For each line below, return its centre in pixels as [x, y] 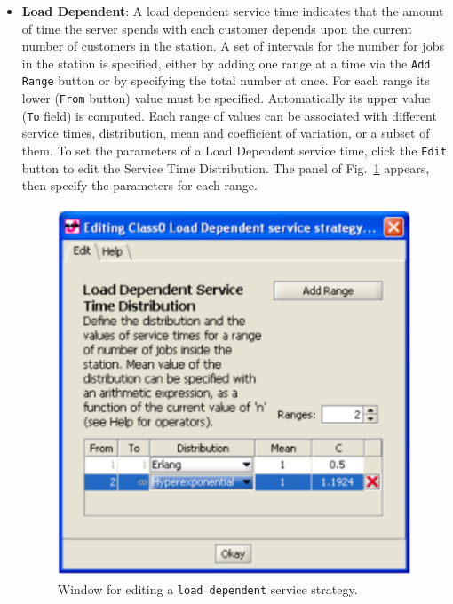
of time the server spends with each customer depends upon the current [217, 28]
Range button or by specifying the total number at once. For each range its [226, 80]
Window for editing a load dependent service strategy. [207, 588]
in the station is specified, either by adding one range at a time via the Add [226, 63]
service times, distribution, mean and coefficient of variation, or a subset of [226, 133]
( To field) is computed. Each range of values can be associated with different [229, 115]
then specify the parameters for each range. [139, 185]
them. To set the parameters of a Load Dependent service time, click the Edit [234, 150]
